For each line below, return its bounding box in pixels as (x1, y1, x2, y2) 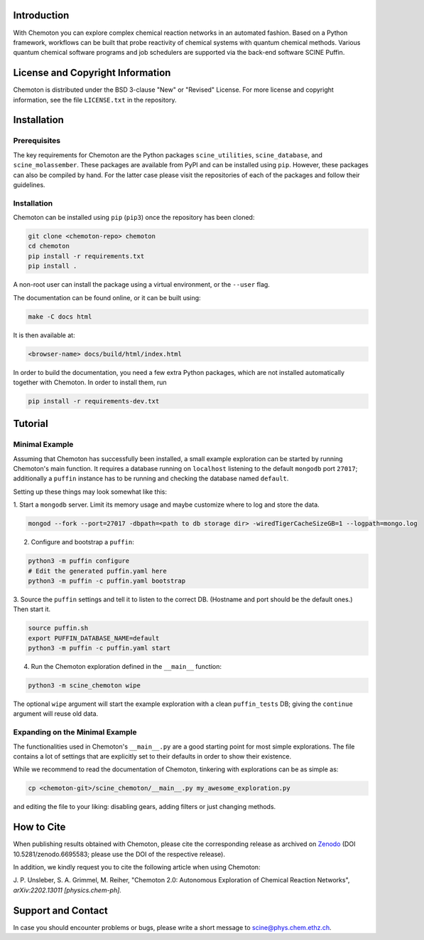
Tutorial (13, 418, 49, 430)
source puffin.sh (28, 624, 89, 633)
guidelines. (13, 180, 45, 189)
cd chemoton (28, 242, 70, 250)
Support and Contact (13, 904, 108, 917)
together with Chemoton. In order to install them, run (13, 378, 167, 386)
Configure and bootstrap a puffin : (31, 538, 134, 546)
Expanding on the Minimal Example (13, 727, 137, 737)
